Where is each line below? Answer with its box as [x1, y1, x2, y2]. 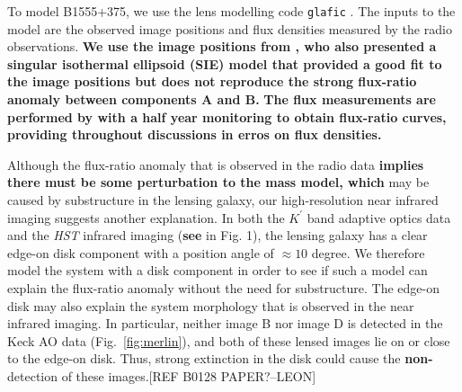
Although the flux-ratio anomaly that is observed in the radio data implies [7, 155, 424, 174]
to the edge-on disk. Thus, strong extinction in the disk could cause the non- [7, 349, 433, 368]
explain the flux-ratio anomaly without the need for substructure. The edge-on [7, 278, 440, 297]
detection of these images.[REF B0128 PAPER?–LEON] [7, 366, 316, 385]
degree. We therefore [311, 243, 425, 262]
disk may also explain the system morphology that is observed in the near [7, 296, 414, 315]
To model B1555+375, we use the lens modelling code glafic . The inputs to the [7, 2, 456, 20]
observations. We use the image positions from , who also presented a [7, 37, 437, 56]
